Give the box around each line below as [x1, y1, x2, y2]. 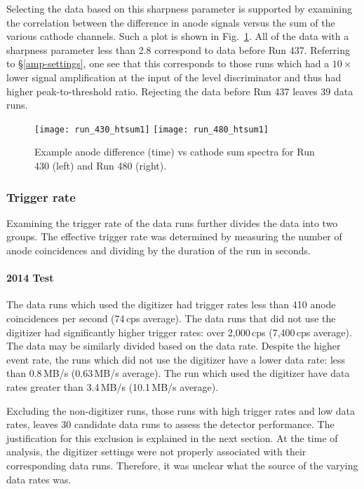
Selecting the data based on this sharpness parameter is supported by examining [6, 1, 353, 15]
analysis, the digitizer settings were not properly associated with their [6, 444, 306, 459]
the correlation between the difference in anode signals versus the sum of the [6, 15, 335, 29]
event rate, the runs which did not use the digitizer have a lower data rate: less [6, 352, 346, 366]
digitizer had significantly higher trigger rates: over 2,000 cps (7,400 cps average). [6, 324, 352, 339]
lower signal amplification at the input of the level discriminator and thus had [6, 69, 342, 84]
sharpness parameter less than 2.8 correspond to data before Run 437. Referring [6, 42, 350, 57]
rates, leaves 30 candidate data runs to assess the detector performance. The [6, 417, 335, 432]
